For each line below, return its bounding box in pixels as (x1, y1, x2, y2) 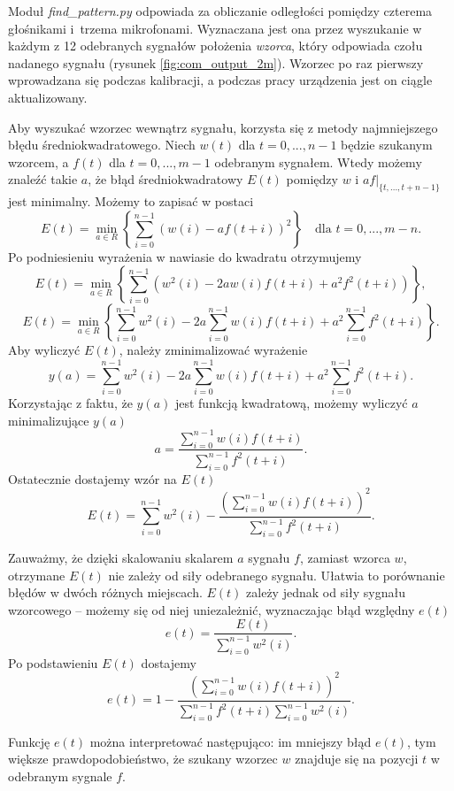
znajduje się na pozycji (295, 749, 419, 768)
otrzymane (8, 565, 65, 584)
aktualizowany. (8, 88, 88, 106)
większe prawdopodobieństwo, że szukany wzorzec (8, 749, 278, 768)
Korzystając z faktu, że (8, 394, 133, 412)
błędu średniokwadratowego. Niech (8, 135, 196, 154)
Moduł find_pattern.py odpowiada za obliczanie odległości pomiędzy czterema (8, 2, 433, 19)
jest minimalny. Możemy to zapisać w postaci (8, 192, 254, 211)
